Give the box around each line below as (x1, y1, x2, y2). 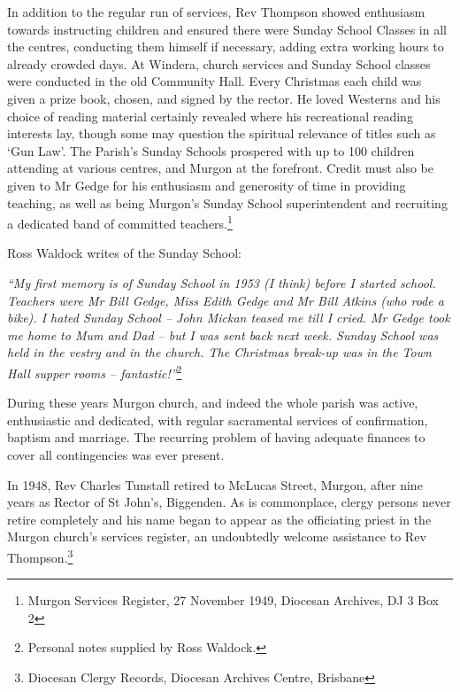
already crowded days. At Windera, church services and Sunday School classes (7, 54, 431, 73)
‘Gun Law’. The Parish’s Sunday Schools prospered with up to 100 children (7, 141, 415, 159)
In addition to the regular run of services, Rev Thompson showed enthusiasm (7, 3, 425, 20)
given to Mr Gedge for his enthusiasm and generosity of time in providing (7, 175, 406, 194)
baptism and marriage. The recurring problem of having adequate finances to (7, 428, 425, 447)
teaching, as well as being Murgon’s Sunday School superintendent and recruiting (7, 193, 448, 212)
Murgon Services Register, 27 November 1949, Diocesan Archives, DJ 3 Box (27, 591, 439, 610)
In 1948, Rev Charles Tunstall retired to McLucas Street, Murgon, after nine (7, 475, 423, 494)
